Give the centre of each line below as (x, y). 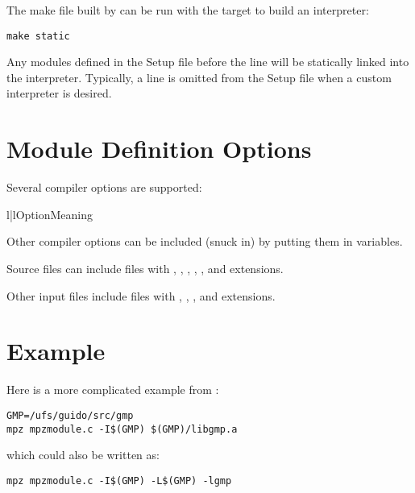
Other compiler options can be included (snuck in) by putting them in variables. (205, 241)
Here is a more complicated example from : (113, 389)
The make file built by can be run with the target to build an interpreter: (188, 10)
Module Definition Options (159, 149)
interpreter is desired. (59, 93)
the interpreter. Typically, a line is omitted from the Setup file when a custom (199, 77)
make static (38, 36)
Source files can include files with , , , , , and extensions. (145, 268)
